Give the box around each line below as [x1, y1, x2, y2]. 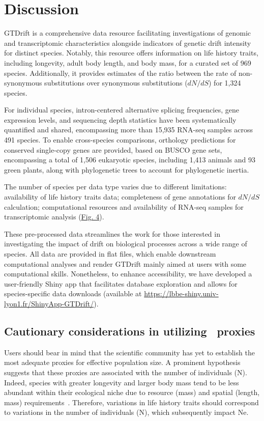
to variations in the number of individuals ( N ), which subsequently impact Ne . [4, 407, 249, 417]
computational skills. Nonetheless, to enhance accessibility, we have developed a [4, 268, 252, 279]
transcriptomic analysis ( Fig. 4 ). [4, 211, 104, 222]
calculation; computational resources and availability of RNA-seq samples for [4, 201, 244, 212]
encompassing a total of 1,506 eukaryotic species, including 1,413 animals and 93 [4, 154, 255, 165]
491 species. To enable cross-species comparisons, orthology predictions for [4, 134, 236, 145]
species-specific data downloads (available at [4, 288, 142, 299]
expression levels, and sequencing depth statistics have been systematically [4, 114, 237, 125]
